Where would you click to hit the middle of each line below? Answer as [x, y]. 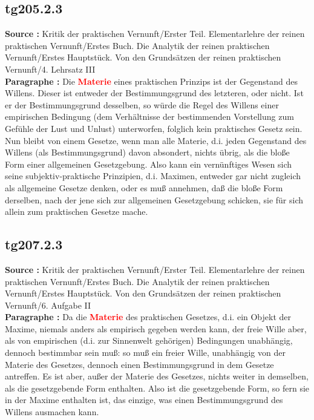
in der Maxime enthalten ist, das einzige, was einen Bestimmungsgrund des [144, 400]
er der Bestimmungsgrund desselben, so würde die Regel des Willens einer [142, 104]
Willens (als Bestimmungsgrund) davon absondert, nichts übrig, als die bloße [147, 152]
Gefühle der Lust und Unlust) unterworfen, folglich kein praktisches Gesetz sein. [154, 128]
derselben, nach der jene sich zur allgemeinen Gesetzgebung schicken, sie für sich [154, 199]
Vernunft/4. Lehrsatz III [50, 69]
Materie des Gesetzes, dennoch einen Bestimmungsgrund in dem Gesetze [139, 364]
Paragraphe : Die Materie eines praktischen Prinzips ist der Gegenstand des [151, 81]
